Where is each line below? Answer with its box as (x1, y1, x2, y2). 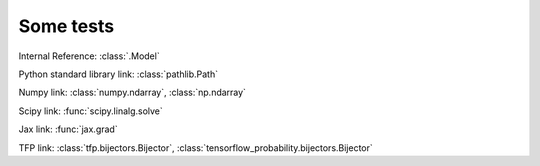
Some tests (18, 15, 115, 37)
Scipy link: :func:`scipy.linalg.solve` (18, 105, 164, 117)
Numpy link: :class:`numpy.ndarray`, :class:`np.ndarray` (18, 86, 247, 99)
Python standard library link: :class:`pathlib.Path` (18, 68, 219, 80)
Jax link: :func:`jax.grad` (18, 123, 119, 135)
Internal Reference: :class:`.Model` (18, 50, 160, 62)
